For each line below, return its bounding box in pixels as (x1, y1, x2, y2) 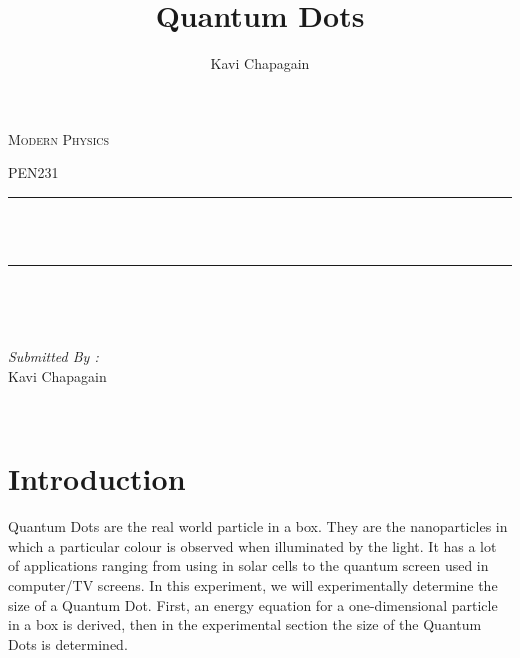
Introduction (8, 458, 186, 499)
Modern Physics (8, 128, 110, 149)
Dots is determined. (8, 633, 128, 654)
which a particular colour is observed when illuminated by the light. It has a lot (8, 535, 497, 556)
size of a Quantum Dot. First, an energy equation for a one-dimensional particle (8, 594, 498, 615)
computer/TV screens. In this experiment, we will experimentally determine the (8, 574, 498, 595)
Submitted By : (8, 346, 99, 367)
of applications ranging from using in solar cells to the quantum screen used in (8, 555, 489, 576)
